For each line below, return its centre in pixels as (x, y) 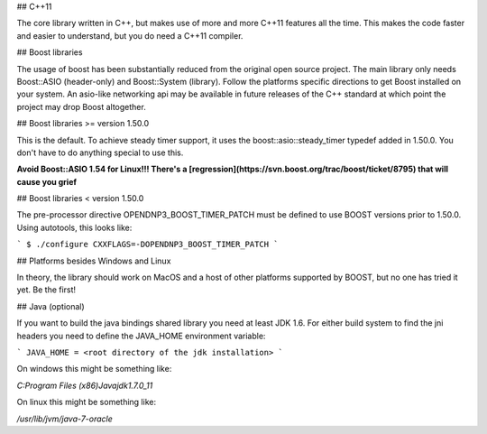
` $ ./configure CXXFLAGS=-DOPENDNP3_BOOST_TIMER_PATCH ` (147, 245)
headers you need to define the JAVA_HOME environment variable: (141, 336)
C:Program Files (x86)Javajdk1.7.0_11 (85, 385)
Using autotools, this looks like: (74, 227)
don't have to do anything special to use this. (100, 152)
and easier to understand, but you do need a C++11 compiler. (130, 35)
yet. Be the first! (46, 290)
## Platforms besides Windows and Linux (94, 261)
